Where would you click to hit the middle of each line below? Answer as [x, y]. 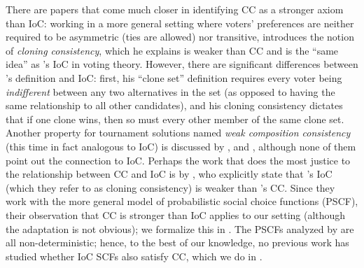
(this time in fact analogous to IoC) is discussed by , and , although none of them [181, 146]
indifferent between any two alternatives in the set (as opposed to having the [170, 91]
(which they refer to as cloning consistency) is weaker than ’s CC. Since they [170, 187]
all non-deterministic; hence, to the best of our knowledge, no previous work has [177, 242]
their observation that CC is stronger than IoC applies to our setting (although [176, 214]
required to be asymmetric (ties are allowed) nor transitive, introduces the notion [180, 37]
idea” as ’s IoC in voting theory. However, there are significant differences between [182, 64]
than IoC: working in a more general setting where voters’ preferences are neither [180, 23]
